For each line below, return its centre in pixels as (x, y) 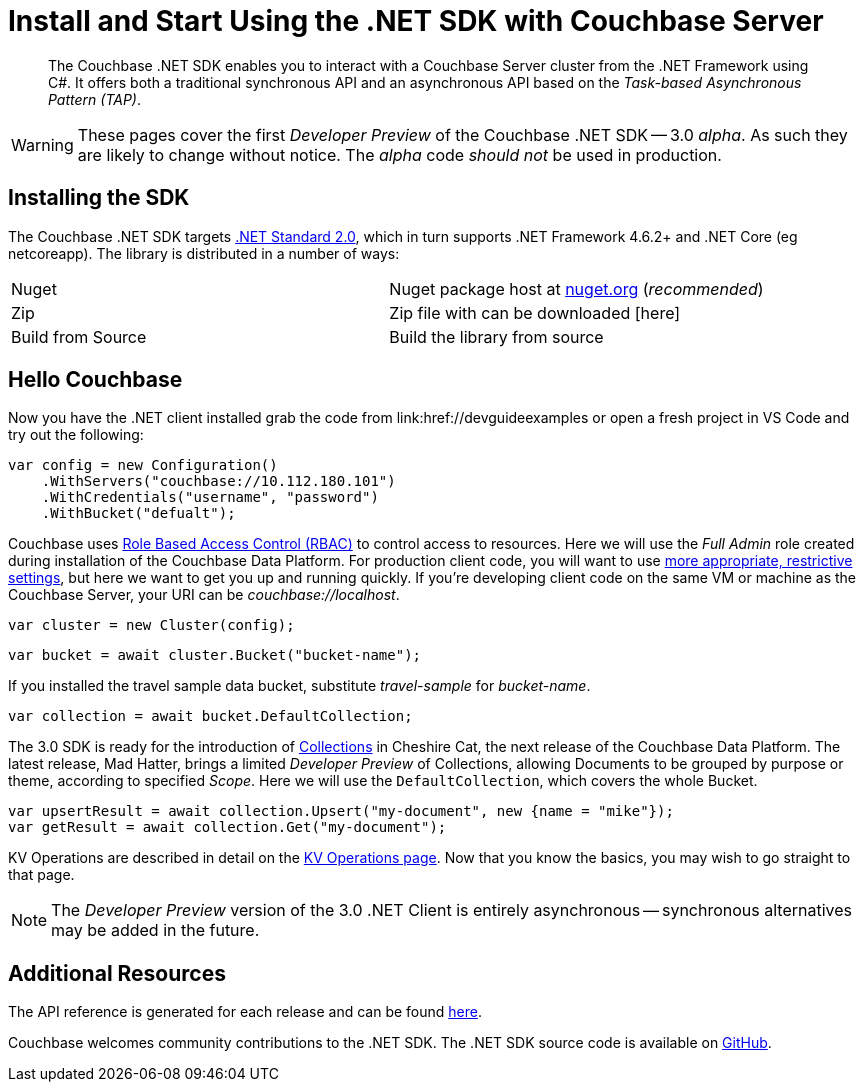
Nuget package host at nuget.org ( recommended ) (576, 288)
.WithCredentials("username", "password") (210, 497)
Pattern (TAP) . (94, 99)
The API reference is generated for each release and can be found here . (245, 1012)
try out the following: (76, 435)
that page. (41, 875)
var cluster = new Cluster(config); (151, 625)
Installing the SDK (99, 198)
